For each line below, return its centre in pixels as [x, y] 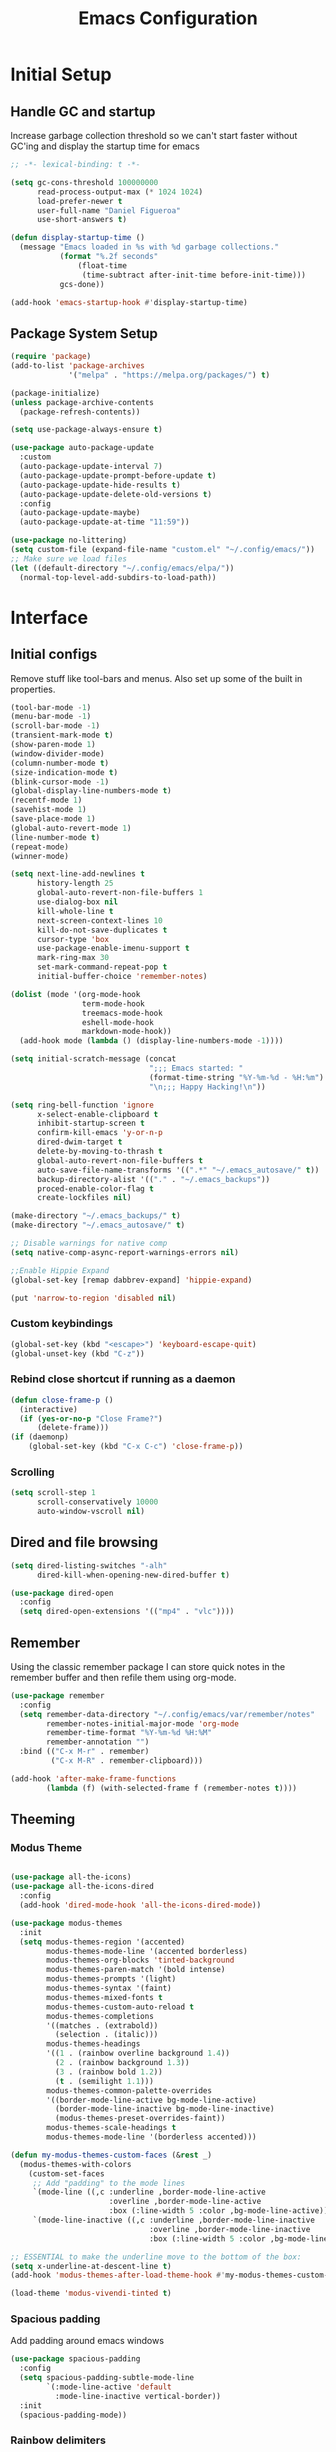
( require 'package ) [51, 357]
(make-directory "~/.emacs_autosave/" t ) [98, 1225]
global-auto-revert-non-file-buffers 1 [119, 893]
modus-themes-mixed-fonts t [104, 1997]
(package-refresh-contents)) [80, 412]
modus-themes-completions [100, 2016]
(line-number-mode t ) [55, 837]
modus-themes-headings [93, 2044]
